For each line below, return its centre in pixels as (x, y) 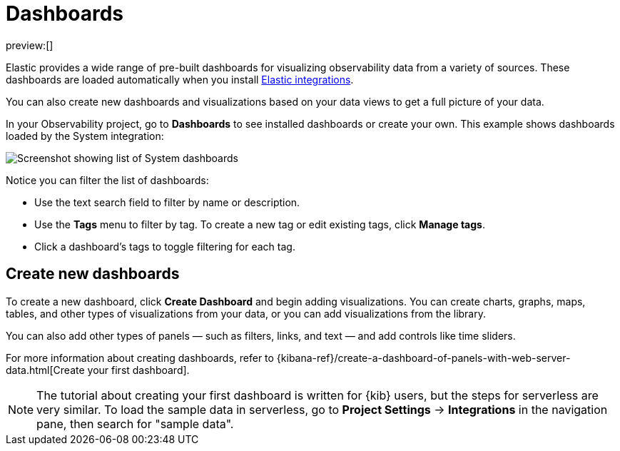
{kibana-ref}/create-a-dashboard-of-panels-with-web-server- (423, 358)
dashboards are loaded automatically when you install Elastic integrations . (180, 79)
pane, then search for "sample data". (135, 424)
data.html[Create (45, 370)
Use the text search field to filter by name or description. (167, 202)
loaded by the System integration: (85, 136)
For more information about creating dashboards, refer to (140, 358)
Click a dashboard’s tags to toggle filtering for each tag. (165, 246)
